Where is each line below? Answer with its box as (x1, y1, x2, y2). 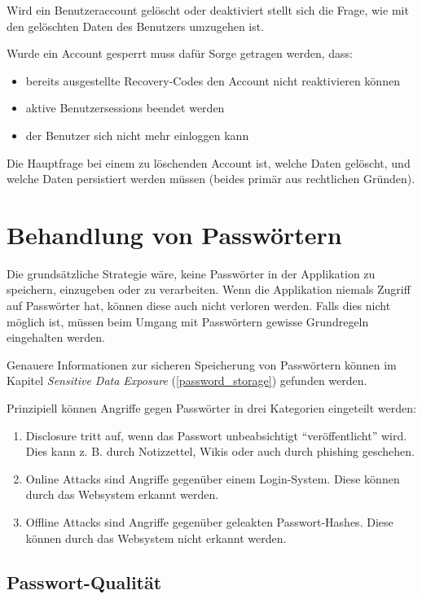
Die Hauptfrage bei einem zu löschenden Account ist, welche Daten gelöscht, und (7, 154, 411, 171)
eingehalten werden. (7, 329, 105, 346)
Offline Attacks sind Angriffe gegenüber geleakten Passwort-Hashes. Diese (25, 514, 393, 530)
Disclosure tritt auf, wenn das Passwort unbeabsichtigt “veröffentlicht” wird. (25, 426, 407, 444)
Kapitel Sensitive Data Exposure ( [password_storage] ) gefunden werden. (7, 372, 367, 389)
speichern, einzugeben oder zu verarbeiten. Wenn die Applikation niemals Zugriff (7, 281, 411, 298)
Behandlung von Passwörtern (7, 217, 342, 251)
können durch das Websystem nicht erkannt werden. (25, 529, 287, 546)
